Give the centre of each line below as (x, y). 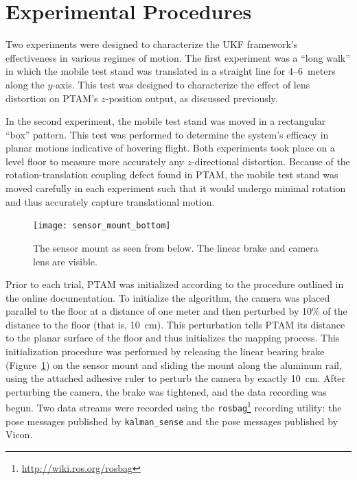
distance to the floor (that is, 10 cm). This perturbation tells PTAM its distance (175, 324)
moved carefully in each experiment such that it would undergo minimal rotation (176, 188)
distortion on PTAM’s (52, 98)
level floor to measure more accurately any (95, 161)
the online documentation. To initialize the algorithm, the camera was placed (168, 297)
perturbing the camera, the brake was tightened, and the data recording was (166, 391)
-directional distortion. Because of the (271, 161)
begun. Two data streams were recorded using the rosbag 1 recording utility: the (174, 407)
